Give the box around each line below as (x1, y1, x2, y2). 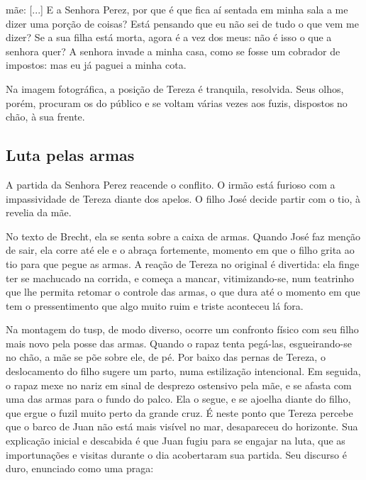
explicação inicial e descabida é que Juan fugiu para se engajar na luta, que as (6, 433, 345, 448)
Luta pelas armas (6, 144, 135, 166)
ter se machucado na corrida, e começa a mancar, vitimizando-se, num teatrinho (6, 270, 355, 285)
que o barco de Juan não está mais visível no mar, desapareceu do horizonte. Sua (6, 419, 358, 434)
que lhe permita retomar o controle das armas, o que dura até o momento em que (6, 284, 360, 299)
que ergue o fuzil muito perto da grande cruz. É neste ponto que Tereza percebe (6, 405, 353, 420)
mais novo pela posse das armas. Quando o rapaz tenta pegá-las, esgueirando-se (6, 335, 352, 350)
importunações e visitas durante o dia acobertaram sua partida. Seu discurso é (6, 447, 347, 462)
